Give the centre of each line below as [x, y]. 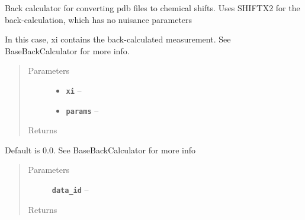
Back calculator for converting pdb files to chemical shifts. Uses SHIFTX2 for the [152, 8]
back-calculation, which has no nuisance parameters [99, 19]
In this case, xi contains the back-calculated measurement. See [118, 39]
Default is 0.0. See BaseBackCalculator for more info [100, 150]
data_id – [70, 190]
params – [82, 110]
